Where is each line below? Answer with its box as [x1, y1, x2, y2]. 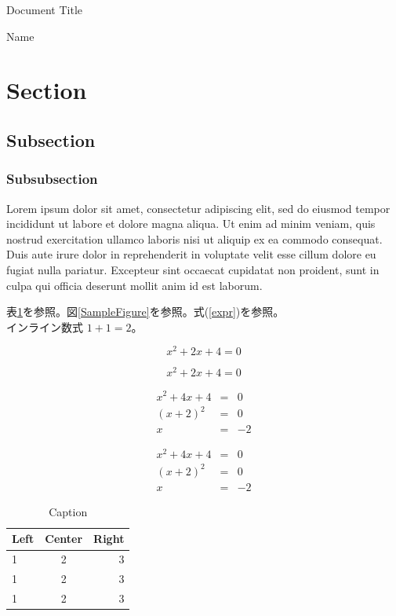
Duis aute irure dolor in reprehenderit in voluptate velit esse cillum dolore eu [6, 246, 376, 262]
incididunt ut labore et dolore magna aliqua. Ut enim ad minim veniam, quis [6, 215, 376, 232]
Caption [49, 503, 88, 519]
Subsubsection [6, 169, 98, 189]
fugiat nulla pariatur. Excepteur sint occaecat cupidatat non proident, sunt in [6, 261, 380, 277]
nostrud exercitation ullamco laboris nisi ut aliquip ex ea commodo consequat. [6, 230, 383, 247]
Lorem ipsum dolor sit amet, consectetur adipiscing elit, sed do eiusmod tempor [6, 200, 391, 216]
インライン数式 [6, 318, 83, 335]
